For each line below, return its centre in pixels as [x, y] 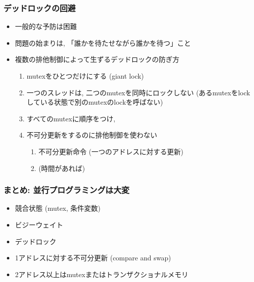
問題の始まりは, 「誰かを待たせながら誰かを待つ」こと [103, 42]
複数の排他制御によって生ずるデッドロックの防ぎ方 [97, 59]
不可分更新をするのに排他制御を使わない [92, 135]
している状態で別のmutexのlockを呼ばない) [95, 102]
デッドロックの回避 [40, 8]
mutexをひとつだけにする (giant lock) [85, 76]
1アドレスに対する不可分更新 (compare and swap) [93, 258]
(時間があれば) [62, 168]
